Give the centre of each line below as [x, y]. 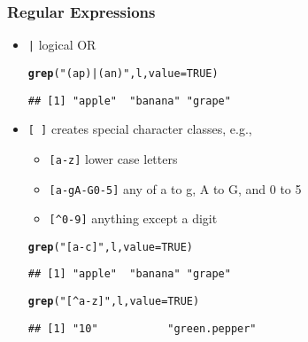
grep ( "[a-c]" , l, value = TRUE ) [111, 247]
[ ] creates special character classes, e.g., [140, 129]
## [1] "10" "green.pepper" [142, 328]
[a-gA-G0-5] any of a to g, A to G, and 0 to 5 [175, 188]
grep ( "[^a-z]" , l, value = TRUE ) [114, 302]
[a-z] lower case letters [113, 158]
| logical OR [62, 45]
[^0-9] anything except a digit [133, 218]
